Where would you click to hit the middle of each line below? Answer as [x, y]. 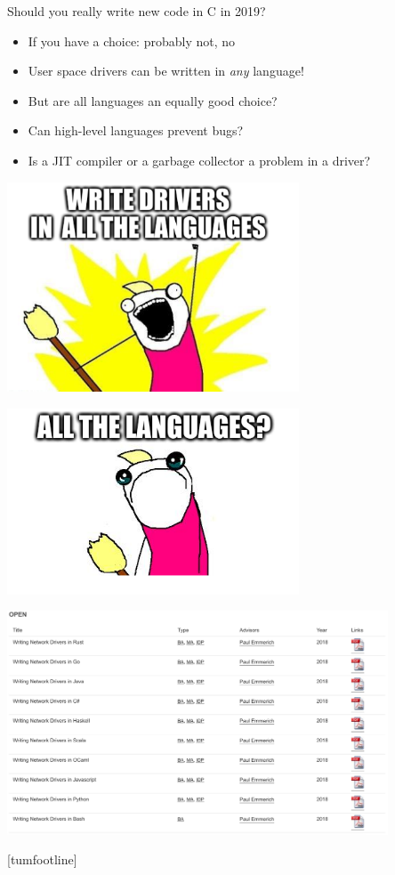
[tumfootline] [42, 859]
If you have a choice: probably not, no [132, 41]
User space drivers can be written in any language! [166, 71]
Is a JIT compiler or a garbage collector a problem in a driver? [199, 160]
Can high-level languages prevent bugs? [136, 130]
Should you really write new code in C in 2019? [137, 11]
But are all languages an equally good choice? [153, 100]
